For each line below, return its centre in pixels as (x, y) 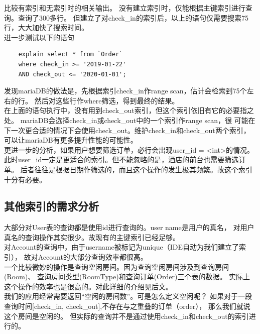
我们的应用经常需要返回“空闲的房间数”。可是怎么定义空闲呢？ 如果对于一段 (128, 296)
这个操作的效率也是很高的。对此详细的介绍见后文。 (88, 286)
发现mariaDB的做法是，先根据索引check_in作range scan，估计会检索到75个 (125, 91)
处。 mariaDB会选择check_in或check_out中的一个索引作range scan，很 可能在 (130, 120)
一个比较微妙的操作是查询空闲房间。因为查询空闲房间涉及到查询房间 (116, 266)
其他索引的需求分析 (51, 206)
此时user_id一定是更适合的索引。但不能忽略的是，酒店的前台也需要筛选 (121, 159)
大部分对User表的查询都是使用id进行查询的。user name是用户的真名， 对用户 (129, 227)
